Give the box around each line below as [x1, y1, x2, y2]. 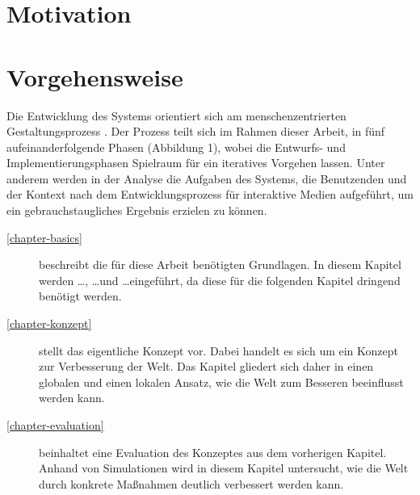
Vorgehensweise [6, 60, 183, 93]
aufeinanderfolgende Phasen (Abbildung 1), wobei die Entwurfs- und [6, 138, 346, 155]
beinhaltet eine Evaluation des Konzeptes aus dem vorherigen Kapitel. [39, 443, 387, 460]
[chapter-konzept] [6, 315, 92, 332]
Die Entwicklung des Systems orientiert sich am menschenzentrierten [6, 107, 346, 124]
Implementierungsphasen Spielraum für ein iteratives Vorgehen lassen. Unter [6, 154, 385, 171]
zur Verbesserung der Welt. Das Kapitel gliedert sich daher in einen [39, 358, 374, 375]
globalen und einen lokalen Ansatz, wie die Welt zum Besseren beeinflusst [39, 373, 404, 390]
